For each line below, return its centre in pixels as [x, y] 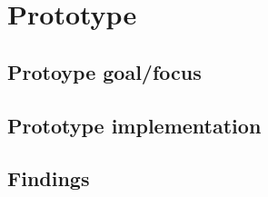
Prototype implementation [134, 125]
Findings [49, 178]
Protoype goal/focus [104, 71]
